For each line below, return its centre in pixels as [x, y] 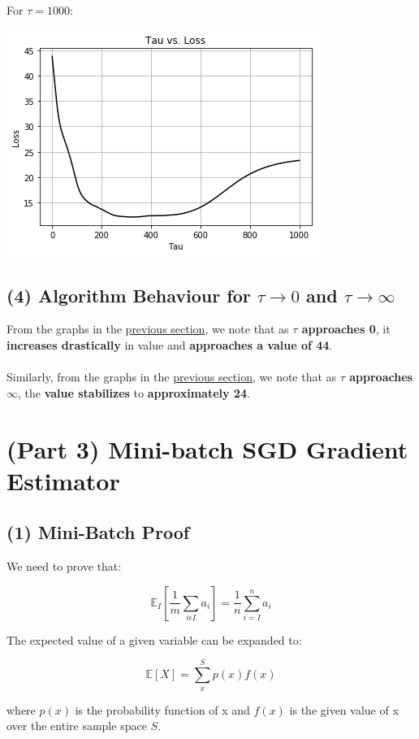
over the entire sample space [77, 726]
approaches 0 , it [346, 329]
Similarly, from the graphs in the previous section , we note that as [172, 377]
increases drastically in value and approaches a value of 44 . [170, 344]
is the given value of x [344, 709]
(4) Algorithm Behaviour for [129, 295]
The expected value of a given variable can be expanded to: [154, 639]
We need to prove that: [64, 566]
